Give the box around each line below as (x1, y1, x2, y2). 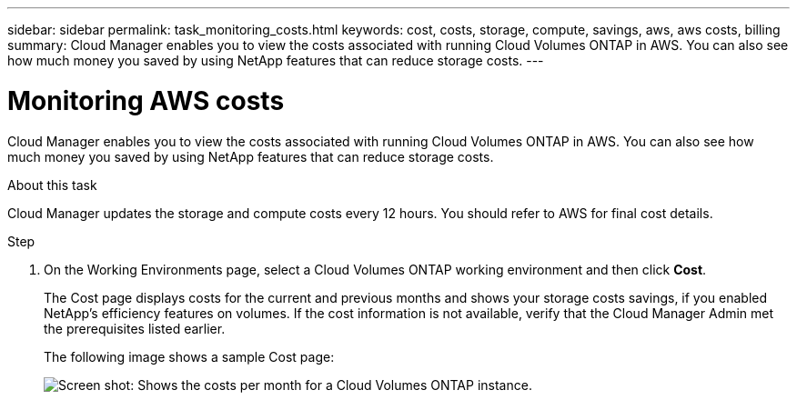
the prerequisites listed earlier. (44, 320, 226, 336)
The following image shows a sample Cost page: (44, 348, 335, 365)
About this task (7, 176, 97, 193)
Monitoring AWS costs (7, 85, 285, 116)
